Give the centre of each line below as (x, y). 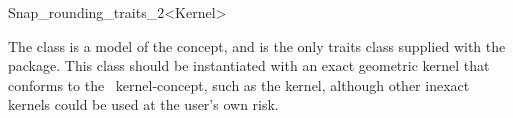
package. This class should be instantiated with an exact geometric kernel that (249, 65)
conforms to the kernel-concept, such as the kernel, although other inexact (239, 84)
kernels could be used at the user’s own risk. (143, 104)
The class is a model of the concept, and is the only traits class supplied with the (257, 45)
